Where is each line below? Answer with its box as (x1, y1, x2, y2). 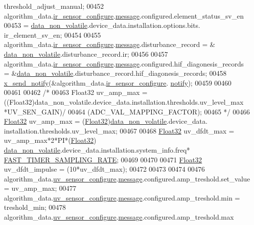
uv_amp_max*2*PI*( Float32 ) (4, 135, 96, 145)
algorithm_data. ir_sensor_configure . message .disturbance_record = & (4, 39, 215, 49)
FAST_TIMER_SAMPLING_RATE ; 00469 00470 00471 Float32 (4, 154, 202, 164)
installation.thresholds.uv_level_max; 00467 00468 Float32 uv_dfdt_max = (4, 125, 234, 135)
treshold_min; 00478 (4, 202, 66, 212)
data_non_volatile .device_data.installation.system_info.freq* (4, 144, 190, 155)
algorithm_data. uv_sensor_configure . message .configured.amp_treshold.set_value (4, 173, 250, 183)
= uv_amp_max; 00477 (4, 183, 76, 193)
